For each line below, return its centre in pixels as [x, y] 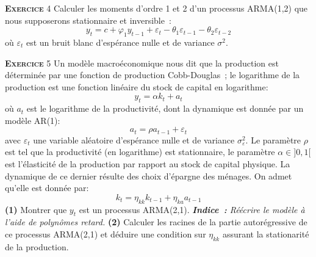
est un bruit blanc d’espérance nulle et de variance [120, 42]
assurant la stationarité [266, 233]
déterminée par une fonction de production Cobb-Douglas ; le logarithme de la [153, 75]
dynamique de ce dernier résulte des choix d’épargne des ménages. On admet [149, 176]
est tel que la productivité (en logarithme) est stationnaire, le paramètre [140, 152]
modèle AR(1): [33, 120]
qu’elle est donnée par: [47, 188]
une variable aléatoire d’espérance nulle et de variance [134, 139]
